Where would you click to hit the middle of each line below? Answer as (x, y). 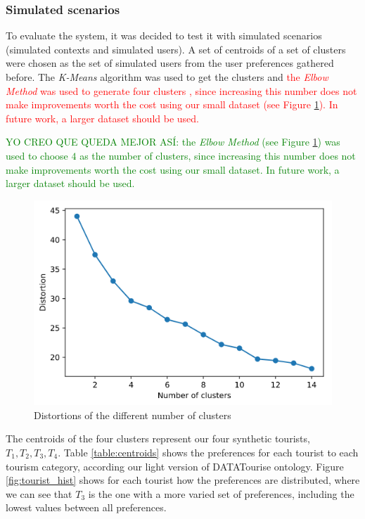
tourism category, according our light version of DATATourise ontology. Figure (175, 466)
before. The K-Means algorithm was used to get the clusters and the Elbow (167, 77)
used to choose (37, 155)
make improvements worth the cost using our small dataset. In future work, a (173, 169)
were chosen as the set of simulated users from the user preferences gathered (170, 63)
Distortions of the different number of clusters (133, 415)
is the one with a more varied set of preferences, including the (221, 493)
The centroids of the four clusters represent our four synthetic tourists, (158, 438)
